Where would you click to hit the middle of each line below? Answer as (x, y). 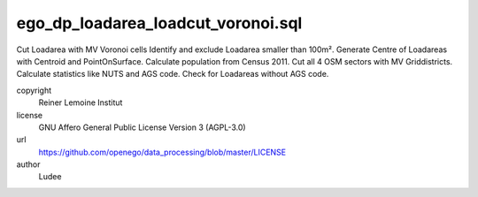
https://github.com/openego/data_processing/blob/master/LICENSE (162, 152)
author (28, 164)
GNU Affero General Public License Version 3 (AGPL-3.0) (143, 127)
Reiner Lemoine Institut (81, 102)
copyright (34, 90)
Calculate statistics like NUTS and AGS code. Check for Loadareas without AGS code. (173, 74)
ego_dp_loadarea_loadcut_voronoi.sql (159, 23)
